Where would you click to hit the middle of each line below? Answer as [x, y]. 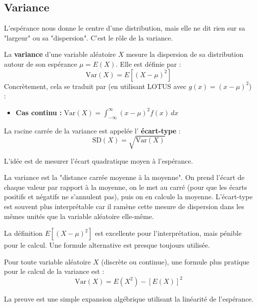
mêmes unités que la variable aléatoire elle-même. [79, 216]
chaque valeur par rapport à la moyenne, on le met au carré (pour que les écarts [126, 187]
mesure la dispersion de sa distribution [185, 54]
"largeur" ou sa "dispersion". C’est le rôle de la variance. [89, 37]
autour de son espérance [41, 64]
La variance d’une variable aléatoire [60, 54]
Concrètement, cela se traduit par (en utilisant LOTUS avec [95, 86]
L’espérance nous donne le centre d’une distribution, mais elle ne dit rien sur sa [125, 28]
